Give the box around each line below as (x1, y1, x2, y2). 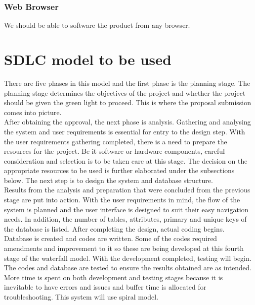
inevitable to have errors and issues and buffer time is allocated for (4, 282, 207, 292)
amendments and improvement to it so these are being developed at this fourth (4, 243, 244, 253)
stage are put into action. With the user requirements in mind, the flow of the (4, 194, 240, 205)
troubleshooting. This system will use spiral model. (4, 292, 159, 302)
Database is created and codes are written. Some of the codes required (4, 233, 217, 244)
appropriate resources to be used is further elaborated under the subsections (4, 165, 235, 176)
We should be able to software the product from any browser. (4, 20, 190, 30)
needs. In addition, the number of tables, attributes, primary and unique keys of (4, 214, 247, 224)
